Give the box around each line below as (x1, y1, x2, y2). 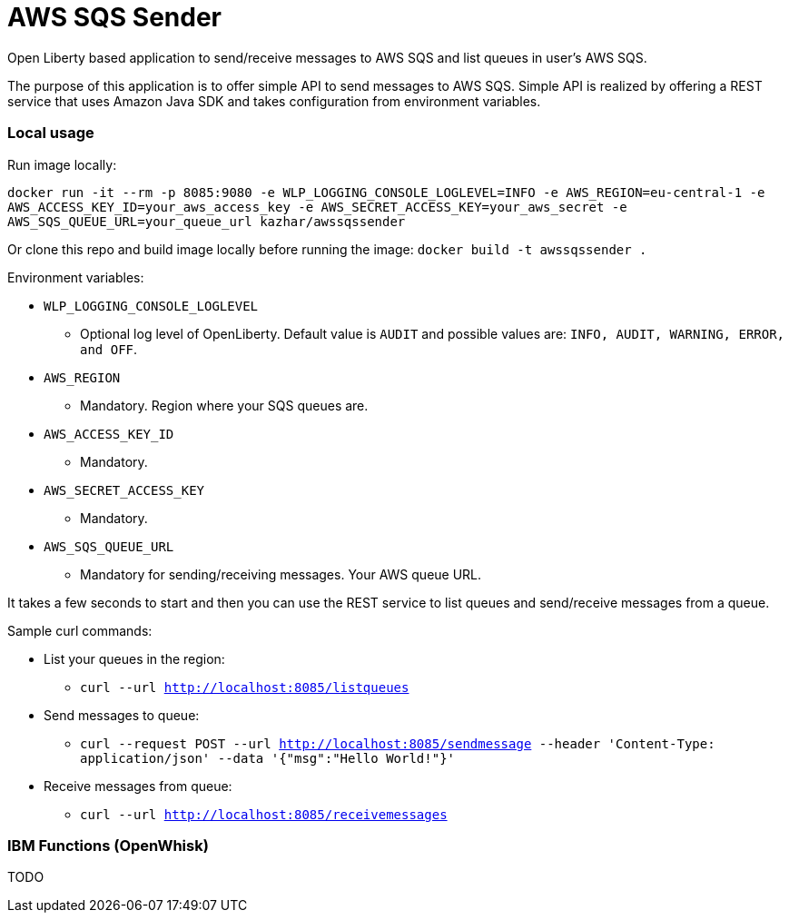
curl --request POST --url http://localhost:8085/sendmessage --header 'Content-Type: (80, 736, 715, 751)
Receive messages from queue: (44, 777, 232, 794)
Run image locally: (7, 156, 117, 173)
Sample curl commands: (7, 622, 153, 638)
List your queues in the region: (44, 650, 225, 667)
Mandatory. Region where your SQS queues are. (80, 397, 369, 413)
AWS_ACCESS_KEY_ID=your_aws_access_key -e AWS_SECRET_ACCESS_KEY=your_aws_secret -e (7, 199, 627, 214)
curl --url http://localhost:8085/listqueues (80, 679, 409, 695)
